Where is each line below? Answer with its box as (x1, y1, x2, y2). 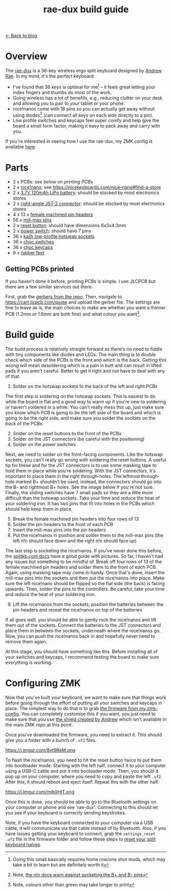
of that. (5, 373, 20, 379)
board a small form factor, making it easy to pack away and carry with (12, 123, 160, 129)
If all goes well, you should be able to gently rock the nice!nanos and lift (5, 617, 157, 623)
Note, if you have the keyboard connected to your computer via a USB (5, 820, 154, 826)
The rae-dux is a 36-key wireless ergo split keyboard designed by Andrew (5, 68, 162, 74)
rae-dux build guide (43, 4, 129, 15)
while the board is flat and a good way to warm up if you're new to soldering (5, 398, 166, 404)
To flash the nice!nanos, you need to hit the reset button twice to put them (5, 757, 162, 763)
